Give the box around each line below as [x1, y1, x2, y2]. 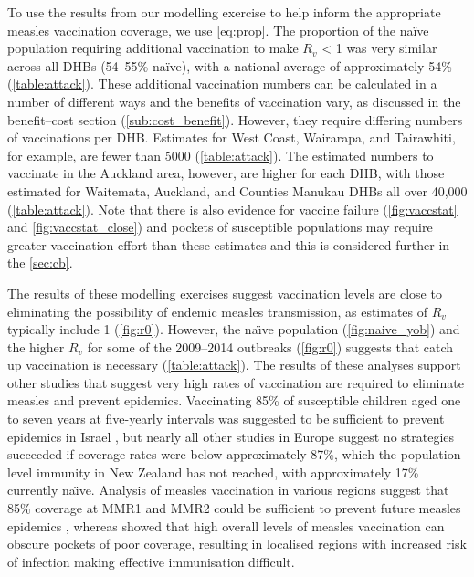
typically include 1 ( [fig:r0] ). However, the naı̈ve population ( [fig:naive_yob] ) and [7, 320, 460, 339]
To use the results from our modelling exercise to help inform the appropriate [7, 3, 441, 21]
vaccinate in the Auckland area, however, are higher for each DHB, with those [7, 163, 445, 183]
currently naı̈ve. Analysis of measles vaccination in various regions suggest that [7, 480, 449, 499]
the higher [7, 337, 65, 356]
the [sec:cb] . [7, 253, 73, 272]
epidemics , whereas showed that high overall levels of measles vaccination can [7, 516, 445, 535]
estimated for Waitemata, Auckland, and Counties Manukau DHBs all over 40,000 [7, 181, 468, 200]
